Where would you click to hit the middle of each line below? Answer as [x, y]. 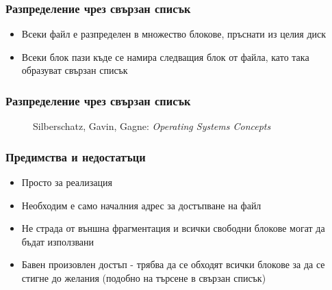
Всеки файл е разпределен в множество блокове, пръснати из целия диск [174, 34]
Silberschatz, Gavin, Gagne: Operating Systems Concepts [152, 126]
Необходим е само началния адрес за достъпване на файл [141, 205]
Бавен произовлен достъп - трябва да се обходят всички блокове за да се [173, 264]
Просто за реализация [67, 182]
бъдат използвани [58, 241]
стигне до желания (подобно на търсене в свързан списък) [144, 278]
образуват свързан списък [75, 70]
